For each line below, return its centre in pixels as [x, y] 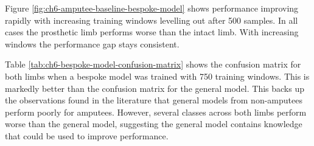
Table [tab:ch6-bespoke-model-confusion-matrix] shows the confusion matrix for [153, 64]
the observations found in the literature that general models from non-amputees [154, 100]
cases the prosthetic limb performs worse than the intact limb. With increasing [152, 32]
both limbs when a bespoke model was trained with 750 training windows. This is [157, 76]
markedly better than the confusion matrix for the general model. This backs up [155, 88]
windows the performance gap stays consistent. [92, 43]
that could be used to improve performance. [87, 135]
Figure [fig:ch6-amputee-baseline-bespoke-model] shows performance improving [152, 8]
